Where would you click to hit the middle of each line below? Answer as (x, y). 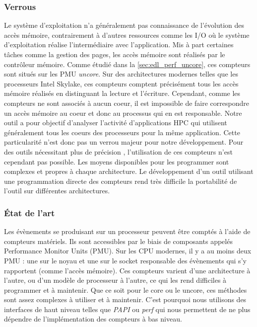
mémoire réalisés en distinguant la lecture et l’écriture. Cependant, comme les (122, 93)
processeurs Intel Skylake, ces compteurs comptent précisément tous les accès (121, 83)
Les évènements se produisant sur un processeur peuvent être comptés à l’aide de (127, 231)
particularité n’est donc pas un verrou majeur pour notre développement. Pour (124, 142)
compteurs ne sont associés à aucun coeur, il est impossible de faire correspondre (127, 103)
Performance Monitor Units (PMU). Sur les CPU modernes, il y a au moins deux (128, 251)
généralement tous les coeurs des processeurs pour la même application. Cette (122, 132)
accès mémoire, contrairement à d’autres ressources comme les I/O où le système (127, 35)
